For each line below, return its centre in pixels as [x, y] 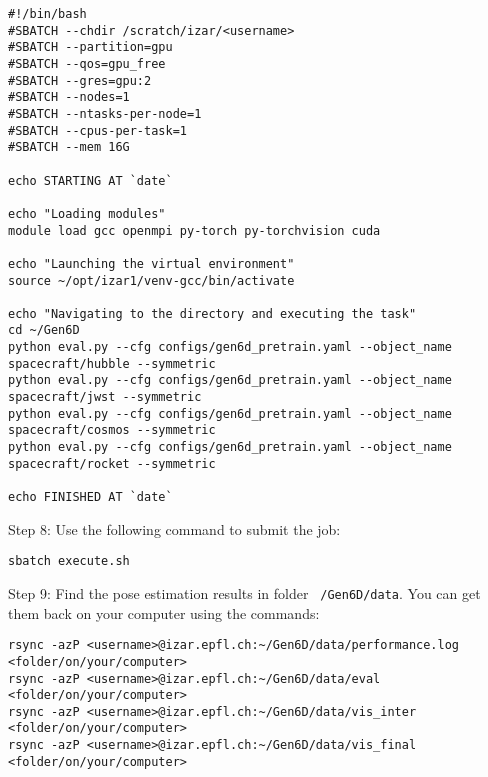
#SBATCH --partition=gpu [90, 47]
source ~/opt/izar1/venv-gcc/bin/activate [151, 280]
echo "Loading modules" [87, 213]
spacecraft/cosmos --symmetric [112, 430]
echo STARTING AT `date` [90, 180]
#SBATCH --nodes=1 [69, 97]
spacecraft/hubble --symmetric [112, 363]
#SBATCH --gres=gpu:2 [80, 80]
